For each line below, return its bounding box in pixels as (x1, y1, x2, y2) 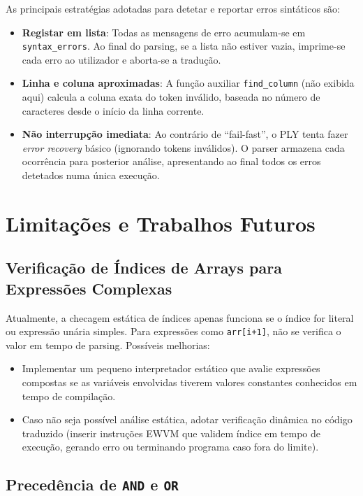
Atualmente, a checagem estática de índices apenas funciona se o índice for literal (6, 310, 354, 325)
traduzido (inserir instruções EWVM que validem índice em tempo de (22, 425, 320, 440)
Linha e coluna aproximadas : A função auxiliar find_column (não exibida (22, 76, 355, 90)
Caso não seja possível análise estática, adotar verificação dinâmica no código (22, 412, 353, 427)
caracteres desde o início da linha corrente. (22, 103, 205, 118)
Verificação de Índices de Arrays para (6, 257, 282, 278)
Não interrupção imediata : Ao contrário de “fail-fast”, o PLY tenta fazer (22, 127, 348, 141)
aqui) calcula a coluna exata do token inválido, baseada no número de (22, 90, 320, 104)
